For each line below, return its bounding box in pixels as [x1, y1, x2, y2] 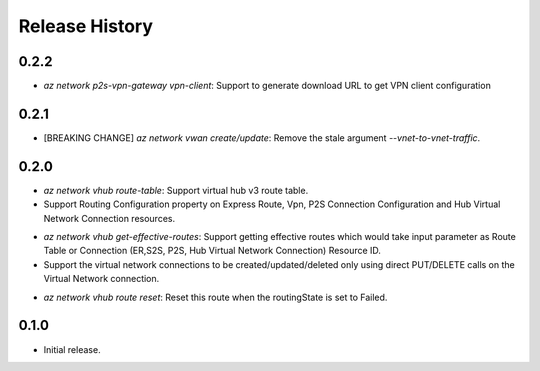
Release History [18, 15, 154, 37]
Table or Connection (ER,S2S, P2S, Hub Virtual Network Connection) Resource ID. [43, 245, 382, 257]
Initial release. [43, 343, 101, 355]
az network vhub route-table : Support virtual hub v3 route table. [43, 184, 309, 196]
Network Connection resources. [43, 212, 175, 224]
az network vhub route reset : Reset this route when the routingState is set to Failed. [43, 291, 388, 303]
